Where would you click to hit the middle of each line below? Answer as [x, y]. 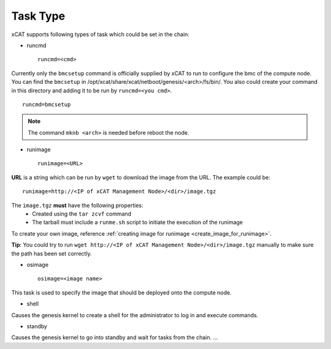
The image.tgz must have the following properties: [77, 205]
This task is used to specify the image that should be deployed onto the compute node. [122, 292]
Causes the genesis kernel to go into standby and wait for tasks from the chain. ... [115, 337]
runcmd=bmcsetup [47, 104]
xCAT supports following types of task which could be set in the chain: [101, 34]
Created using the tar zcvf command [82, 214]
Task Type [38, 16]
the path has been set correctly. [51, 253]
